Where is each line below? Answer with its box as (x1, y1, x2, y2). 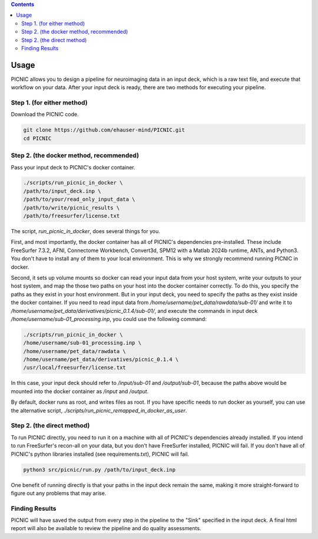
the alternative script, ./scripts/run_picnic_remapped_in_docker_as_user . (11, 407, 187, 414)
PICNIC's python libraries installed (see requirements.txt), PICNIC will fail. (11, 450, 190, 458)
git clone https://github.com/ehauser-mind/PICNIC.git (23, 127, 185, 133)
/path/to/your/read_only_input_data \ (23, 196, 135, 203)
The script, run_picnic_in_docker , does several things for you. (11, 228, 160, 235)
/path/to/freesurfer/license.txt (23, 213, 120, 220)
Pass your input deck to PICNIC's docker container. (11, 164, 135, 171)
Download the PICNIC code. (11, 111, 79, 118)
